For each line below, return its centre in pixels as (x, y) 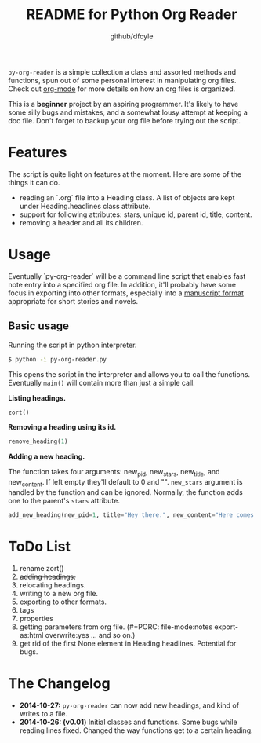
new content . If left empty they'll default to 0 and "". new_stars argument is (125, 483)
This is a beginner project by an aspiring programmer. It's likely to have (123, 104)
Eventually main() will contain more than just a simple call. (102, 382)
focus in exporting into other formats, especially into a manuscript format (126, 293)
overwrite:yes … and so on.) (90, 635)
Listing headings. (37, 397)
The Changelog (60, 683)
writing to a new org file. (59, 593)
